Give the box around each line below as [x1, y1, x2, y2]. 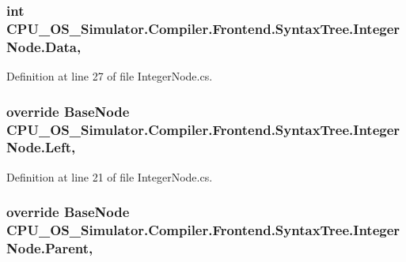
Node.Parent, [6, 238, 93, 258]
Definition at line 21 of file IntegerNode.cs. [6, 168, 213, 185]
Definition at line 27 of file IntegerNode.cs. [6, 68, 213, 84]
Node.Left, [6, 137, 76, 157]
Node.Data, [6, 36, 82, 56]
